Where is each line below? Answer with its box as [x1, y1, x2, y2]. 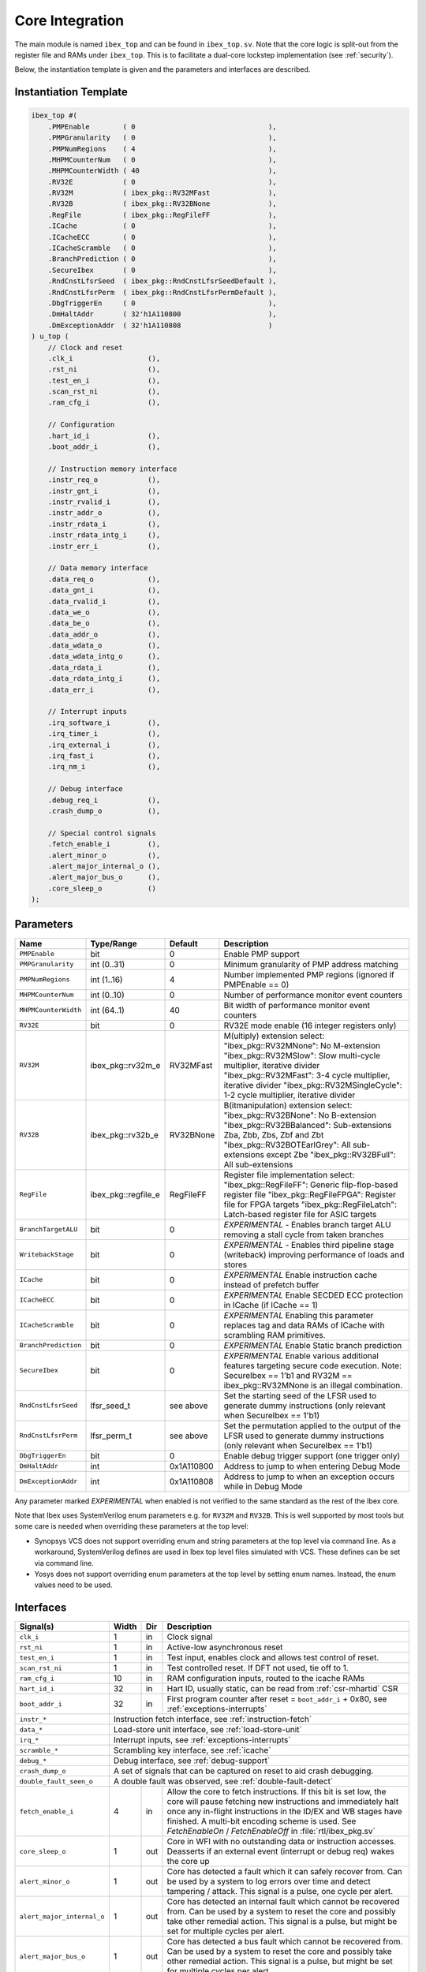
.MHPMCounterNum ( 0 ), [47, 155, 277, 164]
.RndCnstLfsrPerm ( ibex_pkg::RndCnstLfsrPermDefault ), [47, 288, 277, 297]
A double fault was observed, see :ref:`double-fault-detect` [113, 1776, 334, 1787]
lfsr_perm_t [90, 1430, 133, 1441]
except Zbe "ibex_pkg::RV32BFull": [266, 1148, 396, 1160]
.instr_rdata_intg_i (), [47, 531, 161, 540]
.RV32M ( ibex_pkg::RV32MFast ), [47, 189, 277, 197]
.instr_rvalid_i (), [47, 498, 161, 506]
